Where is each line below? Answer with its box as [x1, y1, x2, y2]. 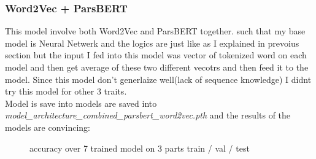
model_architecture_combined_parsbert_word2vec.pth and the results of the [5, 109, 291, 122]
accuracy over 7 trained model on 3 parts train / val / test [29, 141, 250, 154]
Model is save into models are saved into [5, 96, 157, 109]
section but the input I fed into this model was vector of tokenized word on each [5, 48, 307, 61]
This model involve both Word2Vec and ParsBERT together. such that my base [5, 25, 306, 37]
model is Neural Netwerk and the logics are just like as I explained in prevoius [5, 36, 299, 49]
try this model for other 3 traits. [5, 85, 127, 98]
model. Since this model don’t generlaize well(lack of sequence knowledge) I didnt [5, 72, 312, 85]
